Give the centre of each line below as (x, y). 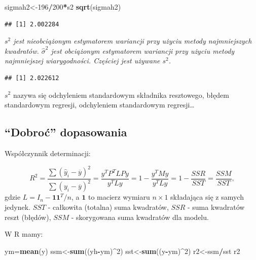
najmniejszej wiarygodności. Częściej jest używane (82, 61)
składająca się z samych (207, 197)
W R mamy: (24, 234)
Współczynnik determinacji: (48, 153)
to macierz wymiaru (119, 197)
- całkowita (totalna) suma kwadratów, (108, 207)
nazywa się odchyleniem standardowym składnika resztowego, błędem (121, 95)
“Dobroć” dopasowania (66, 132)
